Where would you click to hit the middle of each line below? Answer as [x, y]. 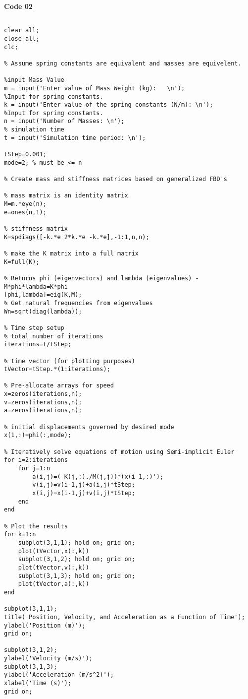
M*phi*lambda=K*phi [36, 286]
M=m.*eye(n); [25, 204]
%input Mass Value [34, 80]
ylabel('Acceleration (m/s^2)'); [59, 675]
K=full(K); [22, 262]
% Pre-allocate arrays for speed [59, 386]
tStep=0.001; [25, 155]
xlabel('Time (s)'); [38, 683]
